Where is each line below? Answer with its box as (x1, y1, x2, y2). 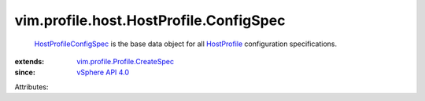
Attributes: (14, 82, 49, 92)
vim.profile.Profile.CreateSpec (76, 56, 175, 66)
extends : (14, 56, 45, 66)
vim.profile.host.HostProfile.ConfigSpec (14, 12, 286, 29)
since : (14, 67, 35, 78)
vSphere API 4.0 (76, 67, 130, 78)
